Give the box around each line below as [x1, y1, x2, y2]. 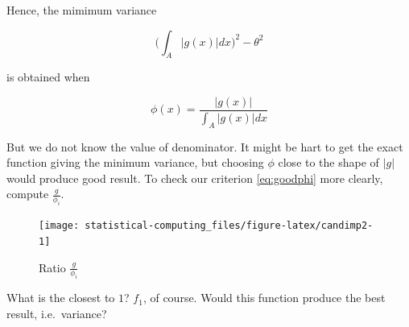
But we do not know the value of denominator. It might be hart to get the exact [6, 138, 403, 155]
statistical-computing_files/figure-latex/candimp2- [85, 220, 374, 232]
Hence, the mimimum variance [6, 2, 157, 18]
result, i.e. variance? [6, 304, 107, 321]
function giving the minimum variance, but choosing [6, 154, 264, 171]
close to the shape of [278, 154, 379, 171]
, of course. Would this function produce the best [143, 289, 386, 306]
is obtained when [6, 68, 90, 85]
